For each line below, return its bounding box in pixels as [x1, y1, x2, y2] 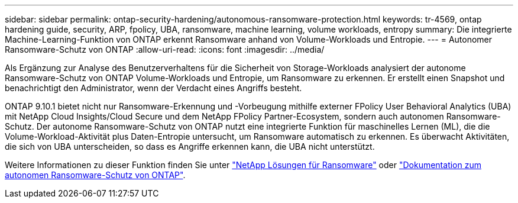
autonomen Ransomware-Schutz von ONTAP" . [5, 170, 186, 180]
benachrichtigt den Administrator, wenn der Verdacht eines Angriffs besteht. [5, 83, 302, 93]
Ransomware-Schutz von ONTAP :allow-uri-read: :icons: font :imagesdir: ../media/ [5, 44, 325, 54]
